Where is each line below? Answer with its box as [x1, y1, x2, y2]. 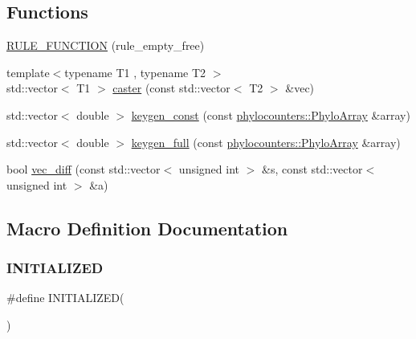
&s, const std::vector [262, 161, 363, 178]
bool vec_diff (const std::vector [6, 161, 161, 178]
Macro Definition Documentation [6, 215, 288, 240]
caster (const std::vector [112, 80, 230, 96]
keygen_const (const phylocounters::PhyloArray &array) [131, 106, 410, 123]
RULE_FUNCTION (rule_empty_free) [6, 37, 205, 54]
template [6, 63, 50, 80]
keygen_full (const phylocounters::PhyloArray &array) [131, 133, 401, 150]
